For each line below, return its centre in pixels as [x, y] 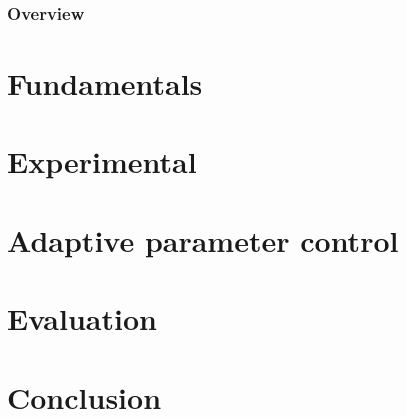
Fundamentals [105, 83]
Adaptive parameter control [203, 239]
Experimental [102, 161]
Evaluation [82, 318]
